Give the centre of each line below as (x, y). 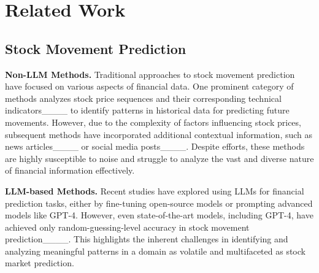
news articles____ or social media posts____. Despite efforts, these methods (155, 146)
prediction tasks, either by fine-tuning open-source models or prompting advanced (159, 203)
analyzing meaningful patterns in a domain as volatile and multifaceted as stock (155, 251)
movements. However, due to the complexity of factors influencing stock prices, (153, 122)
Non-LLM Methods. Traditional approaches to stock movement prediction (150, 74)
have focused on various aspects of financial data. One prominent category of (149, 86)
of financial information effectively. (70, 170)
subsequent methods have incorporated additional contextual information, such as (159, 134)
